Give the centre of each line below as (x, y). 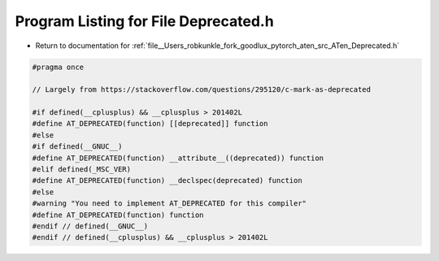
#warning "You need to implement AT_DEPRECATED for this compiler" (170, 204)
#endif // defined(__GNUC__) (90, 226)
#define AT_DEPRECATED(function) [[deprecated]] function (150, 124)
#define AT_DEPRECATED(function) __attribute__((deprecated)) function (178, 158)
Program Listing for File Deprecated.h (144, 21)
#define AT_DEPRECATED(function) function (118, 215)
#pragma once (58, 67)
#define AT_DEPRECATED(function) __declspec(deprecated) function (167, 181)
